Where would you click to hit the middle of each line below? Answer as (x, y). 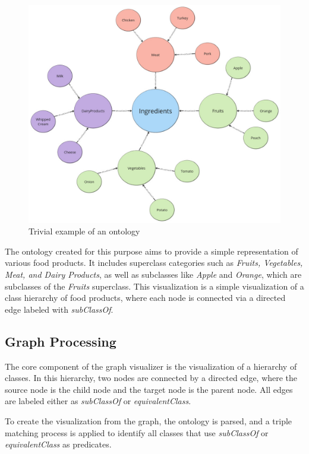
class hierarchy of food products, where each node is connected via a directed (145, 298)
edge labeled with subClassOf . (59, 309)
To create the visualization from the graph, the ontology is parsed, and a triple (149, 421)
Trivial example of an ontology (84, 231)
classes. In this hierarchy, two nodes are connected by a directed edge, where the (151, 378)
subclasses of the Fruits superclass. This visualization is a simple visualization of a (154, 286)
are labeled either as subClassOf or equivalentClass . (98, 401)
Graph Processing (61, 341)
